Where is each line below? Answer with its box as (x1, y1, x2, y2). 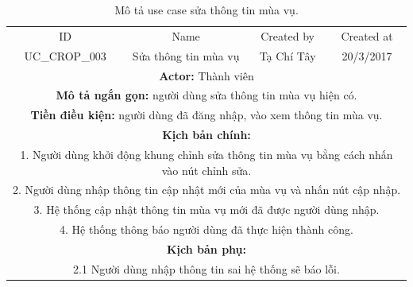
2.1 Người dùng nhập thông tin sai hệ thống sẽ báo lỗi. (73, 260, 340, 277)
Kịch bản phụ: (166, 240, 247, 257)
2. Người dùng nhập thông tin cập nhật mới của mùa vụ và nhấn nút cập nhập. (12, 181, 401, 198)
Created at (341, 27, 393, 44)
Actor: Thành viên (159, 67, 254, 83)
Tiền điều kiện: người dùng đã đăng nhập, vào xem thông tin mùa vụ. (30, 107, 383, 123)
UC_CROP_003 (24, 47, 106, 64)
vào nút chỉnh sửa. (161, 161, 252, 178)
